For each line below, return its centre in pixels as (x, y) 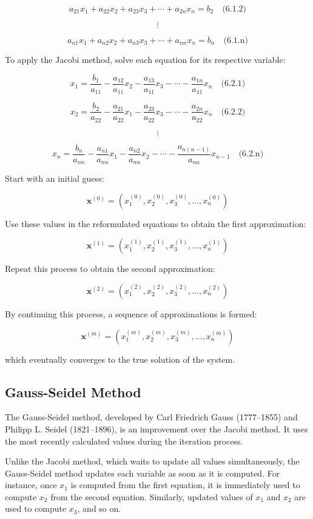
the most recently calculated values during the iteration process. (124, 441)
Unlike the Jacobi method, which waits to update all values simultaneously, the (152, 461)
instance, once (31, 485)
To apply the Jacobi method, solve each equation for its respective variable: (145, 59)
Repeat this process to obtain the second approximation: (110, 269)
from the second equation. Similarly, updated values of (152, 496)
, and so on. (99, 508)
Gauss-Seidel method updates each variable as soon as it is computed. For (143, 473)
